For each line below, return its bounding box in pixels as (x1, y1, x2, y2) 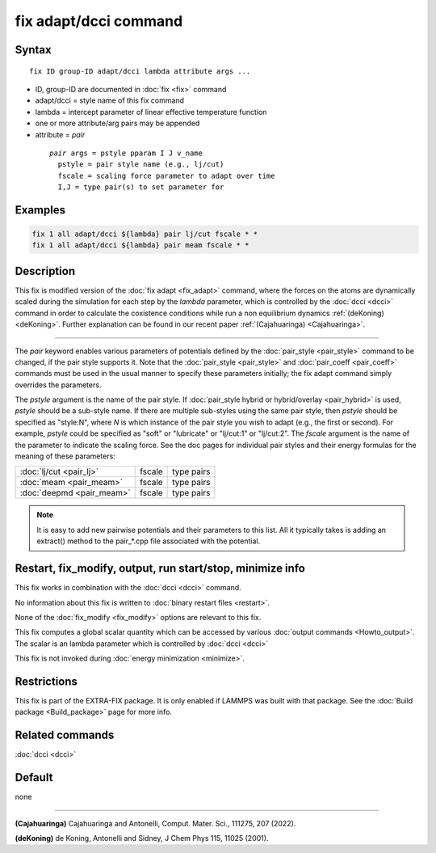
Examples (15, 203, 66, 217)
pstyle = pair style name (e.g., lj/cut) (57, 160, 224, 169)
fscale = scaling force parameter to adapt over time (57, 171, 275, 180)
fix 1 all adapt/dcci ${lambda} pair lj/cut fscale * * (31, 230, 258, 239)
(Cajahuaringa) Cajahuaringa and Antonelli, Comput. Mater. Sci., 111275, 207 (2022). (15, 818, 296, 828)
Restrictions (15, 674, 78, 688)
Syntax (15, 43, 52, 57)
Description (15, 264, 76, 278)
